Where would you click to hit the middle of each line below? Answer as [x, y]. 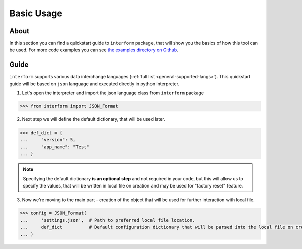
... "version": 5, [48, 140]
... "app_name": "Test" [54, 147]
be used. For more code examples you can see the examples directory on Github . [94, 50]
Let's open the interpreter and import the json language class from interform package [113, 93]
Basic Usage [36, 13]
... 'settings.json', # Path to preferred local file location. [107, 220]
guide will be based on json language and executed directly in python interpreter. [94, 84]
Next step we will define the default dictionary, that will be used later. [94, 119]
